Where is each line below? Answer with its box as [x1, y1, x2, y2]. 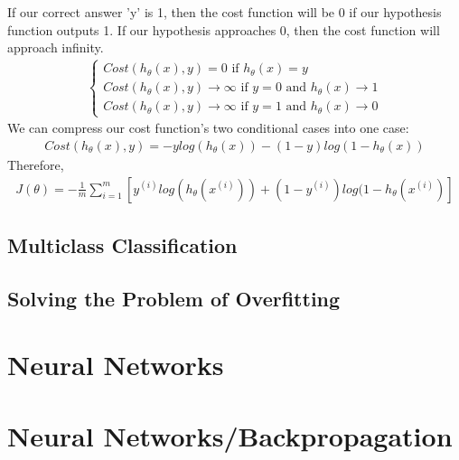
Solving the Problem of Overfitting [7, 284, 341, 312]
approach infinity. [7, 38, 104, 57]
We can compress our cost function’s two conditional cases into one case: [7, 118, 409, 137]
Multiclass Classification [7, 231, 238, 259]
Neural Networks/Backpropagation [7, 417, 453, 454]
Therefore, [7, 155, 64, 174]
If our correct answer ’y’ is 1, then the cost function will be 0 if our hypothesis [7, 3, 442, 21]
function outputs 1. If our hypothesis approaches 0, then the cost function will [7, 20, 440, 39]
